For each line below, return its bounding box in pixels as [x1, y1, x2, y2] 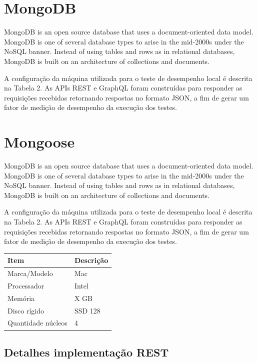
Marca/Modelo [7, 268, 53, 278]
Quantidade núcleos [7, 317, 67, 328]
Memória [7, 292, 35, 303]
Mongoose [4, 131, 75, 152]
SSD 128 [74, 305, 100, 315]
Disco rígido [7, 305, 44, 315]
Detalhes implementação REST [4, 344, 169, 359]
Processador [7, 280, 44, 290]
